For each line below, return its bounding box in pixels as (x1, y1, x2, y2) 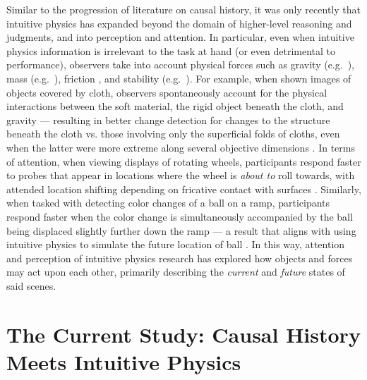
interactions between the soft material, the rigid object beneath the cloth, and (6, 99, 344, 114)
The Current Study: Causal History (6, 319, 361, 348)
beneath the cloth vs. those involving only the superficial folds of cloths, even (6, 126, 340, 141)
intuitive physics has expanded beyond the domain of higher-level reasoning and (6, 16, 352, 30)
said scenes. (6, 278, 56, 293)
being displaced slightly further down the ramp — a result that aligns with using (6, 223, 356, 238)
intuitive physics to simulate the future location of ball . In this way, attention (6, 237, 345, 252)
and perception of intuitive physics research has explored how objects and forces (6, 250, 353, 265)
